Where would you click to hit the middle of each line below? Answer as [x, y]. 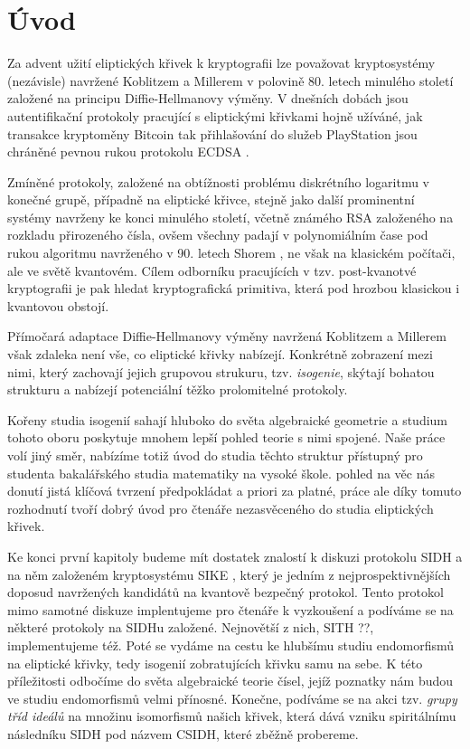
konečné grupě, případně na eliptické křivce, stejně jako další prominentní [211, 199]
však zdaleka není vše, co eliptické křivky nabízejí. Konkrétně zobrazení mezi [220, 354]
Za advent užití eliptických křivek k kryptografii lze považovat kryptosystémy [221, 63]
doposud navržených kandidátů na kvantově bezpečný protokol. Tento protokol [226, 592]
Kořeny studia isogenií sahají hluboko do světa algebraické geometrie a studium [228, 419]
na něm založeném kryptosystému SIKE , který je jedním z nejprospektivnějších [229, 574]
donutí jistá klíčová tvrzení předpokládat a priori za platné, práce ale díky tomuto [235, 491]
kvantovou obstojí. [58, 305]
